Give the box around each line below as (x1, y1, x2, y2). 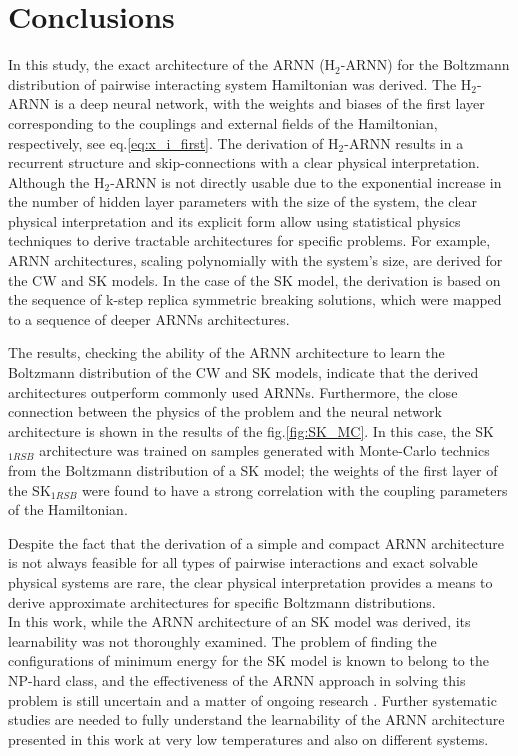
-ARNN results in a (344, 132, 464, 153)
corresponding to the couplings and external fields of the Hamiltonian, (8, 112, 438, 133)
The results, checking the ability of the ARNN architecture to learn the (8, 342, 445, 363)
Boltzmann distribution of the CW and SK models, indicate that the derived (8, 362, 479, 383)
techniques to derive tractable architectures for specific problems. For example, (8, 230, 491, 251)
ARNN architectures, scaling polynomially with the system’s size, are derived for (8, 250, 503, 271)
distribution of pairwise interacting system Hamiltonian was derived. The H (8, 73, 472, 94)
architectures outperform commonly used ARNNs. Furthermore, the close (8, 381, 458, 402)
